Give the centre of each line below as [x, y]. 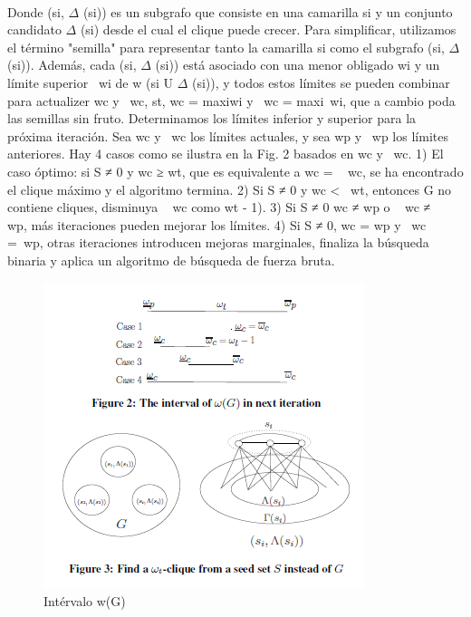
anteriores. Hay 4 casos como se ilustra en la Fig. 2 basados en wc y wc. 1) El [226, 154]
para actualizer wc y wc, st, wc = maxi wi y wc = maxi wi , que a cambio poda [231, 100]
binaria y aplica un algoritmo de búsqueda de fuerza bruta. [171, 260]
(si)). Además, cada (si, [72, 65]
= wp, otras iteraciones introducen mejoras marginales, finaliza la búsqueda [218, 242]
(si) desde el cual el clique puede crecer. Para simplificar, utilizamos [268, 29]
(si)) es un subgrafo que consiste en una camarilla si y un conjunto [268, 11]
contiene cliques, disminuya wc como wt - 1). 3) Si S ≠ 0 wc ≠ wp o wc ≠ [219, 207]
